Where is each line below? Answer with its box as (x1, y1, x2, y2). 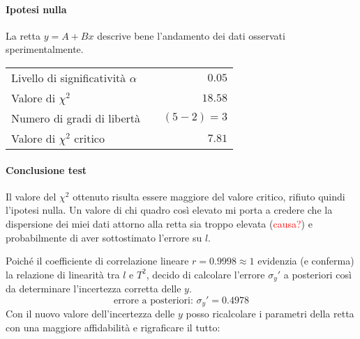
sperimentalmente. (6, 42, 84, 56)
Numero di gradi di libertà (11, 109, 141, 126)
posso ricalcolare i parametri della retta (186, 306, 354, 321)
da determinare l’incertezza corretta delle (6, 281, 181, 296)
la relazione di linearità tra (6, 267, 120, 281)
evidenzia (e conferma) (257, 253, 354, 268)
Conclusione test (6, 162, 87, 177)
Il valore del (6, 189, 57, 203)
